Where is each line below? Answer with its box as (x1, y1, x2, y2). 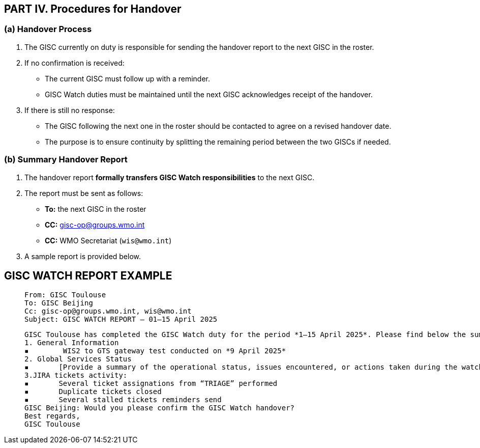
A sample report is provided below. (24, 251, 141, 261)
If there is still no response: (24, 105, 115, 115)
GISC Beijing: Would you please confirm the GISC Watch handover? (24, 404, 295, 412)
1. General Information (24, 339, 119, 347)
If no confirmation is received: (24, 58, 125, 67)
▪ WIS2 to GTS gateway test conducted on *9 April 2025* (24, 347, 286, 355)
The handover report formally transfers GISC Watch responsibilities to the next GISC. (24, 173, 315, 182)
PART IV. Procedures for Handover (4, 3, 182, 15)
